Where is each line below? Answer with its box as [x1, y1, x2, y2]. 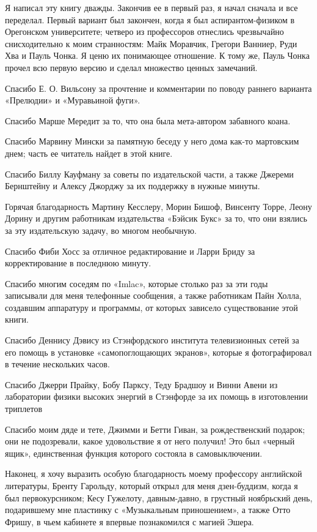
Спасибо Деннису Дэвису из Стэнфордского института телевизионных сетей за [5, 334, 299, 347]
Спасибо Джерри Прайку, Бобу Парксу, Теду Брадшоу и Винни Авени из [5, 378, 278, 391]
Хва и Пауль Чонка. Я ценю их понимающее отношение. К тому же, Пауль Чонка [5, 49, 310, 62]
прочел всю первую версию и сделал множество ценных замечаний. [5, 61, 258, 73]
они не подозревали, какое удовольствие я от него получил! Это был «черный [5, 435, 295, 448]
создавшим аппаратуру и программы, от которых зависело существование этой [5, 301, 298, 313]
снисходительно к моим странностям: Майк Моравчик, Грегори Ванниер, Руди [5, 37, 297, 50]
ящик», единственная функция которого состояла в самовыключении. [5, 446, 263, 459]
